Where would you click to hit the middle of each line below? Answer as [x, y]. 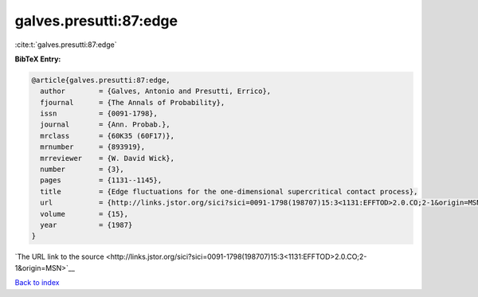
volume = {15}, [84, 214]
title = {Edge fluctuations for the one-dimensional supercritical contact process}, [229, 191]
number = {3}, [82, 170]
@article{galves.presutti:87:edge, [101, 80]
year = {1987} [86, 225]
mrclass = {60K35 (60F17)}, [108, 136]
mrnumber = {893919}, [93, 147]
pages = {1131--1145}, [101, 180]
